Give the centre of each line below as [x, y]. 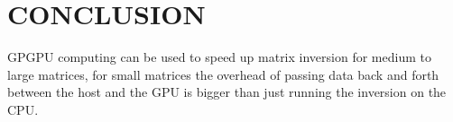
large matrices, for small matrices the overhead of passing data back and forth [223, 74]
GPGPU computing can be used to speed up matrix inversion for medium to [219, 57]
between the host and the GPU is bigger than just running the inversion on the [227, 92]
